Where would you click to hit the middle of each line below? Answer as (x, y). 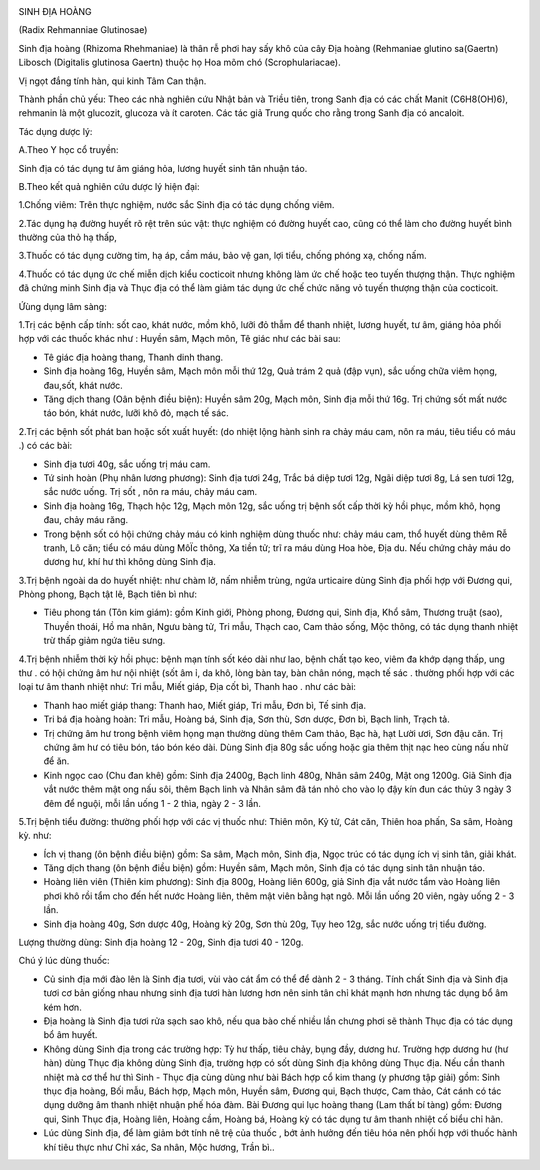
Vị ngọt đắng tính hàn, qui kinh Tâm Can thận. (112, 81)
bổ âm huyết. (70, 1035)
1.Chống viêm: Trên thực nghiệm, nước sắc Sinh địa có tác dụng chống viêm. (176, 205)
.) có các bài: (45, 446)
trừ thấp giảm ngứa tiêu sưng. (104, 641)
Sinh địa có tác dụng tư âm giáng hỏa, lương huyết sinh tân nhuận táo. (163, 168)
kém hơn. (62, 1007)
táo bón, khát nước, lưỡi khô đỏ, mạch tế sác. (136, 413)
